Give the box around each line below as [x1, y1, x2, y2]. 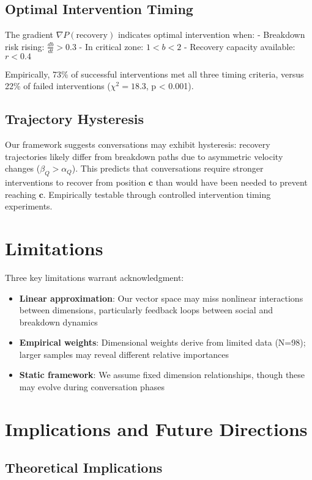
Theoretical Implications [5, 458, 163, 477]
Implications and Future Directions [5, 416, 308, 441]
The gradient [5, 28, 53, 41]
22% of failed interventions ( [5, 79, 111, 92]
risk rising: [5, 40, 45, 53]
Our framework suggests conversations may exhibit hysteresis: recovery [5, 138, 270, 151]
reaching [5, 187, 36, 200]
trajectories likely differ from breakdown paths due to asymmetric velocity [5, 150, 283, 162]
